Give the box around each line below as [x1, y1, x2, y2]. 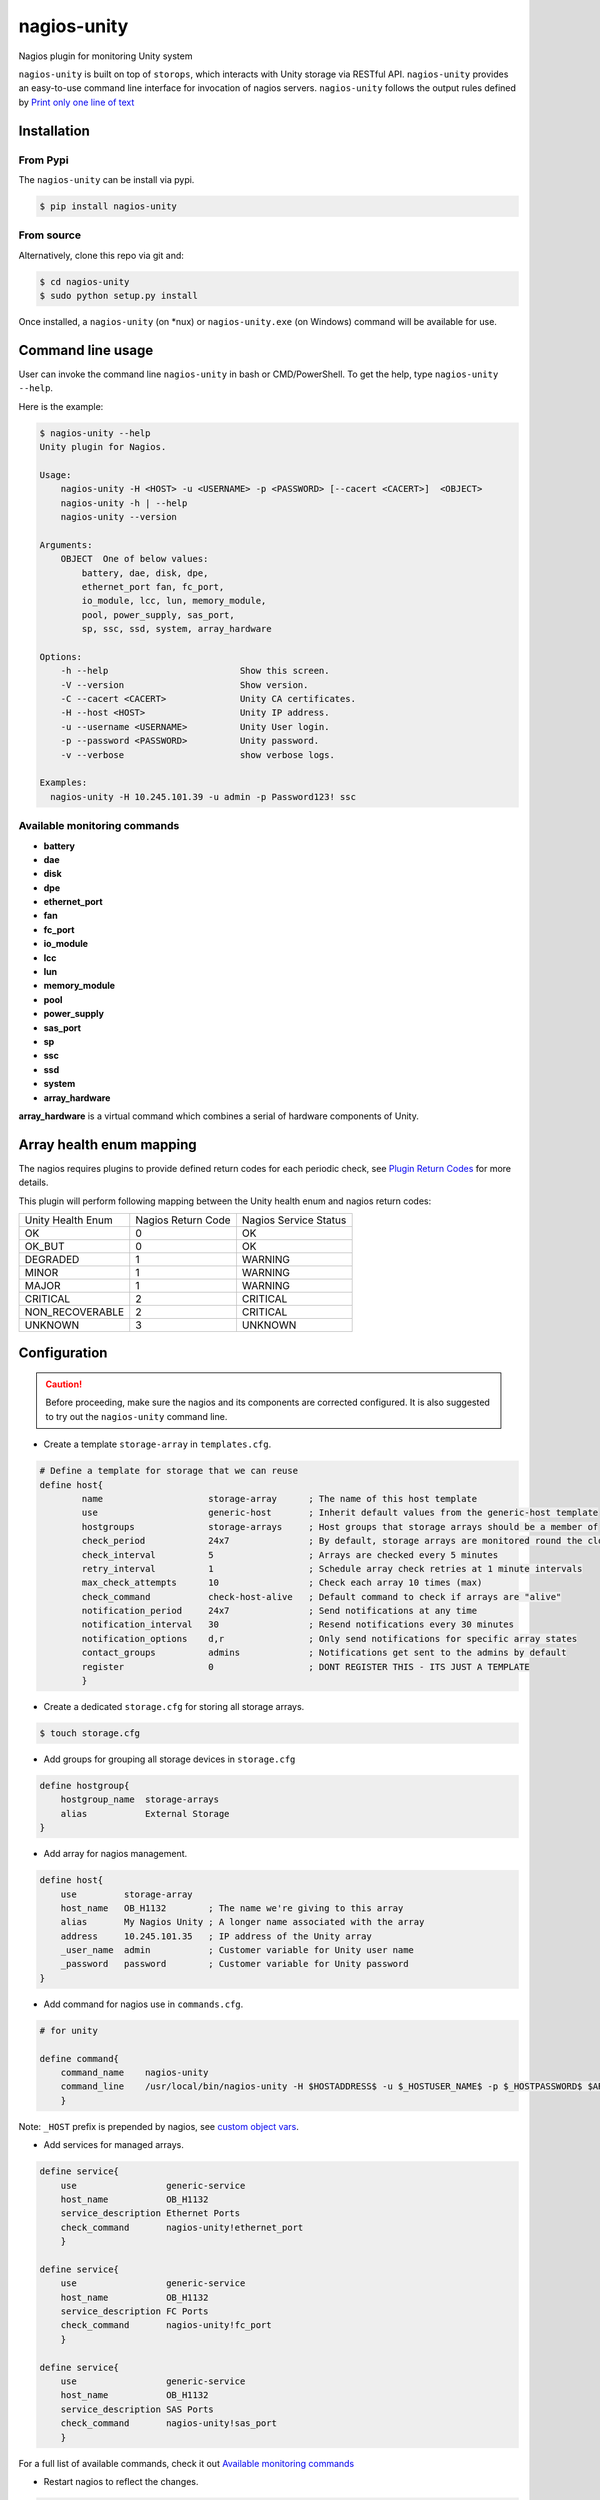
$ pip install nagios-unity [39, 200, 177, 212]
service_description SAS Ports [60, 2403, 214, 2415]
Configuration [18, 1345, 108, 1362]
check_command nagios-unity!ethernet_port [60, 2221, 304, 2233]
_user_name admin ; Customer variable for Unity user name [60, 1945, 415, 1956]
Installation [18, 122, 90, 139]
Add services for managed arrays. [43, 2139, 184, 2151]
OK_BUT [24, 1240, 65, 1254]
